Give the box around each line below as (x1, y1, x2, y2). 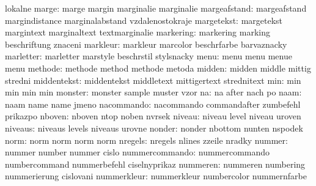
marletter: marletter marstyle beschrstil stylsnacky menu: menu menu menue (5, 50, 292, 62)
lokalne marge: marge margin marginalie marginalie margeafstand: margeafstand (5, 2, 307, 14)
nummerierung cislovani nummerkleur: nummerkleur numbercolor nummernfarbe (5, 169, 307, 182)
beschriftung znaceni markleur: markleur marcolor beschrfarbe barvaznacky (5, 37, 287, 50)
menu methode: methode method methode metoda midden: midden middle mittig (5, 61, 311, 74)
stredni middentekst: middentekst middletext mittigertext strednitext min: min (5, 73, 301, 86)
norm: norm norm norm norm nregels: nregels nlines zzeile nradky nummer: (5, 133, 288, 146)
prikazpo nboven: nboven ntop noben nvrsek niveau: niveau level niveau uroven (5, 110, 301, 122)
